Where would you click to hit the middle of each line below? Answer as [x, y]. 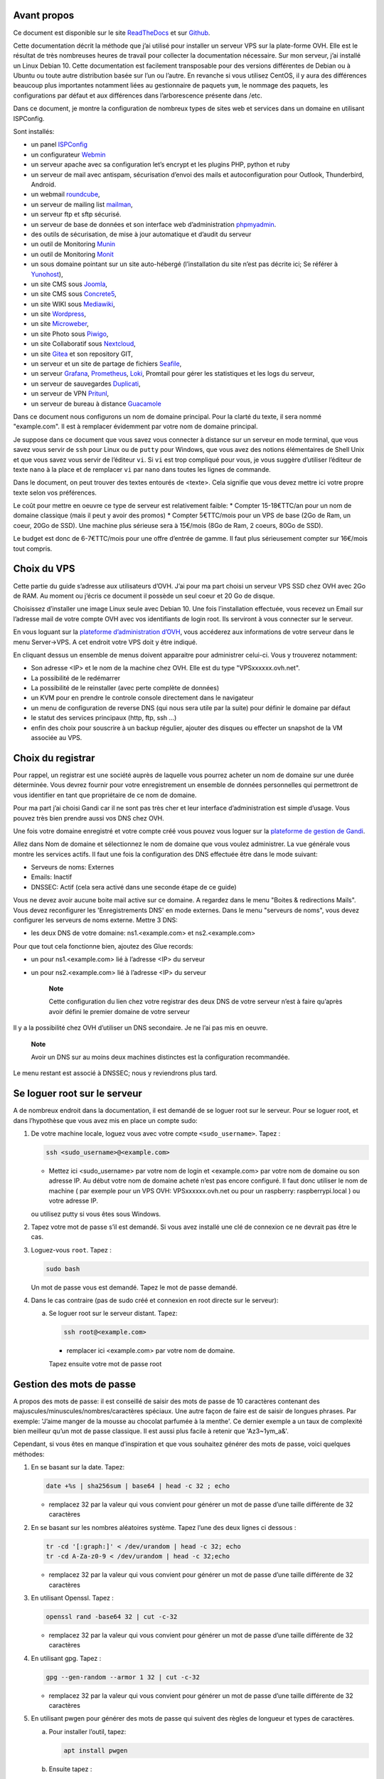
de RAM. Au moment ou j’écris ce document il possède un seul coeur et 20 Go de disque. [144, 596]
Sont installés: [34, 132]
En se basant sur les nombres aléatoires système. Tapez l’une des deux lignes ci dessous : [164, 1527]
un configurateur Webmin [68, 154]
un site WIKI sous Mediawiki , [73, 304]
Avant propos [44, 15]
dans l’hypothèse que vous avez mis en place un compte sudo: [106, 1120]
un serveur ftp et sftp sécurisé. [76, 214]
